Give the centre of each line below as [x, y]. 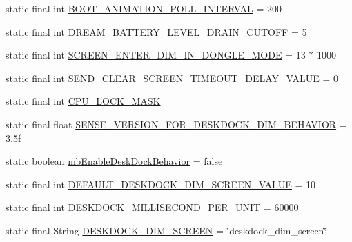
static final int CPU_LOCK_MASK [83, 101]
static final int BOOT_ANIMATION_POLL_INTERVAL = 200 [144, 8]
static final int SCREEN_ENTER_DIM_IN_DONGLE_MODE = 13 [156, 55]
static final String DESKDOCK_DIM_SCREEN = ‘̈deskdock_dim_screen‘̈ [166, 230]
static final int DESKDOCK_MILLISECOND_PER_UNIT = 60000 [152, 207]
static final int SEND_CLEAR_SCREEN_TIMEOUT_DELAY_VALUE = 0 [172, 78]
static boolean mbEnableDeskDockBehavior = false [114, 161]
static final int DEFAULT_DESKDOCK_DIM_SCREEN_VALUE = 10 [161, 184]
